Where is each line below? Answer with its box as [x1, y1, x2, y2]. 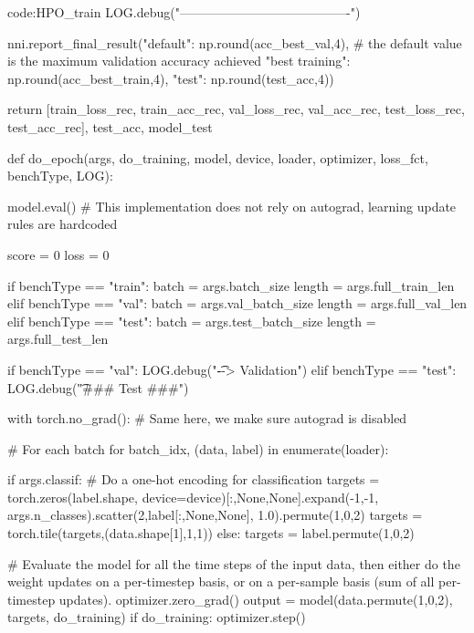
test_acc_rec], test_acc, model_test [7, 117, 213, 136]
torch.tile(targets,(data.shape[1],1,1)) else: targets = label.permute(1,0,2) [7, 524, 415, 543]
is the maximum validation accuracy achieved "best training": [7, 51, 351, 70]
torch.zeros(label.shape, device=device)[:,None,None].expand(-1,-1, [7, 487, 379, 506]
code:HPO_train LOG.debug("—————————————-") [7, 3, 361, 21]
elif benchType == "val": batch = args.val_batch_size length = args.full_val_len [7, 294, 468, 313]
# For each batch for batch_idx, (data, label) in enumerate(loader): [7, 439, 389, 458]
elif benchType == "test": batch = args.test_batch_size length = [7, 311, 376, 330]
